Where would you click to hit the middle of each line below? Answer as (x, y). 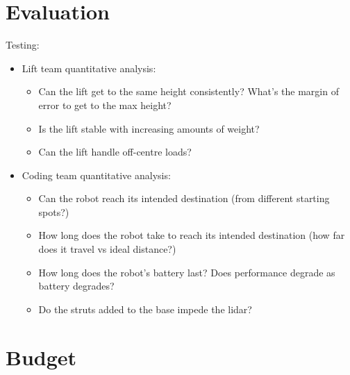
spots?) (54, 211)
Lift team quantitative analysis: (89, 68)
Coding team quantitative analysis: (96, 175)
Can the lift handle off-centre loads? (115, 152)
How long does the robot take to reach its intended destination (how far (192, 235)
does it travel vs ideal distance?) (107, 249)
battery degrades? (76, 286)
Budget (41, 357)
